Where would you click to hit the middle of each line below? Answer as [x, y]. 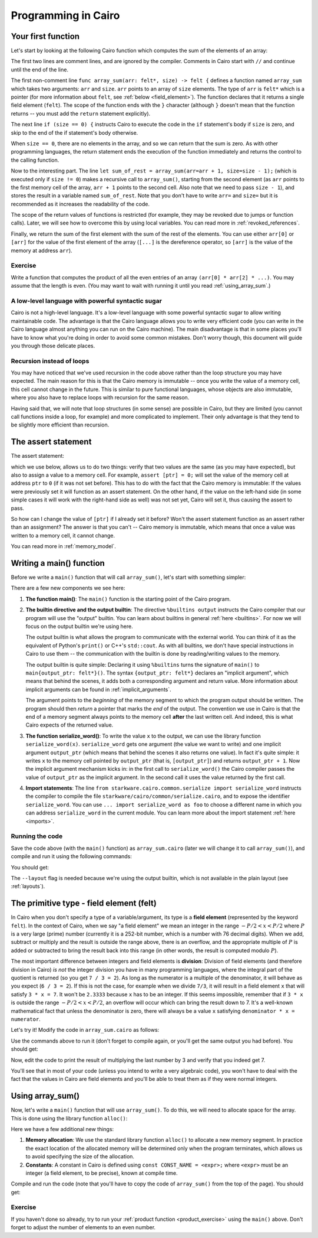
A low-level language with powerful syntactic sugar [86, 301]
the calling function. [35, 160]
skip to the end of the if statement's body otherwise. [74, 132]
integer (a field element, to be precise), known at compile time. [102, 1173]
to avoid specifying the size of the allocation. [80, 1156]
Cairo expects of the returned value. [69, 725]
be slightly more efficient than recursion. [60, 425]
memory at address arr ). [42, 250]
